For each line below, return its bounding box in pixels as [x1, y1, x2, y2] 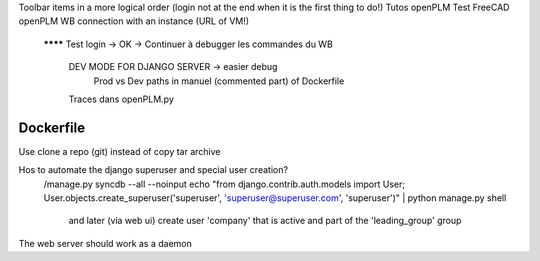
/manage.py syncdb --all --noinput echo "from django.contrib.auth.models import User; [43, 178, 405, 190]
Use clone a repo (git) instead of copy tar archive [18, 145, 221, 157]
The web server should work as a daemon [18, 237, 192, 249]
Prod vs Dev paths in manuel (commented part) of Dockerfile [93, 75, 345, 87]
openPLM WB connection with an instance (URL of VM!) [18, 15, 250, 27]
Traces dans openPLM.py [68, 93, 174, 105]
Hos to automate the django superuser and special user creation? [18, 164, 289, 176]
